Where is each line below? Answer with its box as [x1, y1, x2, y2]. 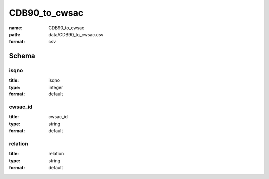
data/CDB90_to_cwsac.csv [48, 31, 104, 37]
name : [9, 25, 23, 31]
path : [9, 31, 21, 37]
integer [48, 84, 63, 90]
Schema [9, 52, 36, 60]
